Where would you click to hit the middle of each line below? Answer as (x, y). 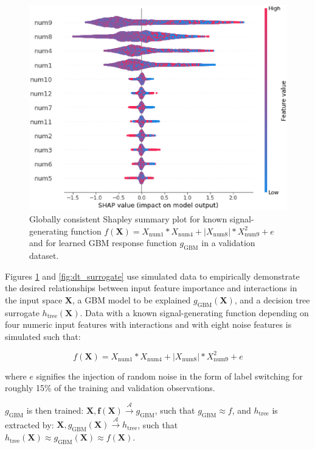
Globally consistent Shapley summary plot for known (128, 219)
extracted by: (29, 424)
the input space (34, 299)
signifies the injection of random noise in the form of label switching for (169, 376)
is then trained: (55, 410)
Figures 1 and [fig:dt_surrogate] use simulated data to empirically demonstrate (152, 276)
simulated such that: (43, 336)
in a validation (228, 243)
